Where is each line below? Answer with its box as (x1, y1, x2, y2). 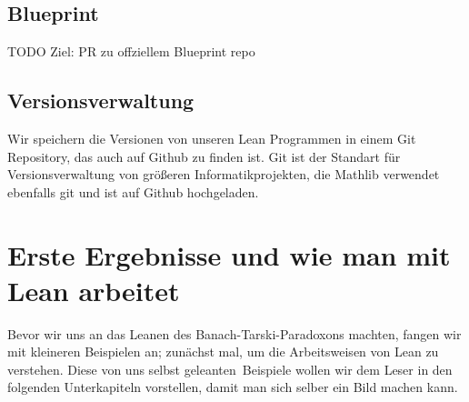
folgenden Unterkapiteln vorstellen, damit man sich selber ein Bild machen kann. (7, 377, 458, 397)
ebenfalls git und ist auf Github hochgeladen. (7, 182, 259, 201)
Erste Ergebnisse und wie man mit (7, 236, 451, 273)
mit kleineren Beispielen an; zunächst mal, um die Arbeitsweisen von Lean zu (7, 342, 439, 361)
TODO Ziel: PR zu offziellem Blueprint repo (7, 42, 255, 61)
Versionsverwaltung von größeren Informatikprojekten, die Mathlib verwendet (7, 165, 440, 184)
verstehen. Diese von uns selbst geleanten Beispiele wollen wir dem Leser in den (7, 359, 453, 378)
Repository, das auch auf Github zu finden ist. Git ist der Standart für (7, 146, 401, 166)
